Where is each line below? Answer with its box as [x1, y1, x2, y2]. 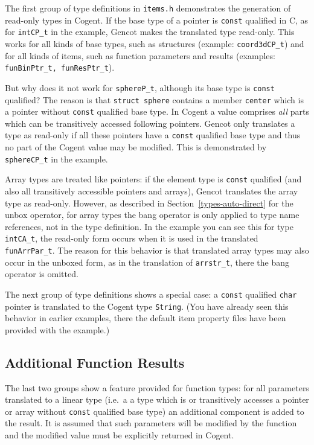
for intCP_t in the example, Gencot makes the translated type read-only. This [5, 25, 295, 38]
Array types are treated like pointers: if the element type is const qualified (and [5, 173, 302, 185]
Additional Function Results [5, 353, 185, 371]
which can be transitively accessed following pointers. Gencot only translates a [5, 117, 295, 129]
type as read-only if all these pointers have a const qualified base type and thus [5, 129, 301, 141]
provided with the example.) [5, 323, 110, 336]
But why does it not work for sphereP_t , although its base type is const [5, 81, 275, 94]
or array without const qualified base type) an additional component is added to [5, 405, 304, 417]
